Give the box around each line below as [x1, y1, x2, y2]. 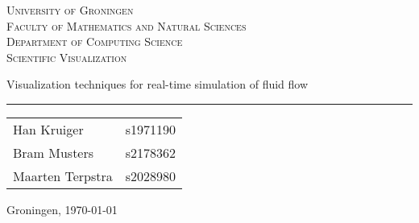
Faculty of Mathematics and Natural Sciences [6, 17, 247, 34]
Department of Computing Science [6, 33, 183, 50]
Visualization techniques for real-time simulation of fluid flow [6, 76, 309, 93]
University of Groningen [6, 2, 134, 18]
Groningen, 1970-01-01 [6, 200, 118, 217]
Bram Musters [13, 142, 94, 162]
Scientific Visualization [6, 48, 127, 65]
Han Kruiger [13, 119, 84, 138]
